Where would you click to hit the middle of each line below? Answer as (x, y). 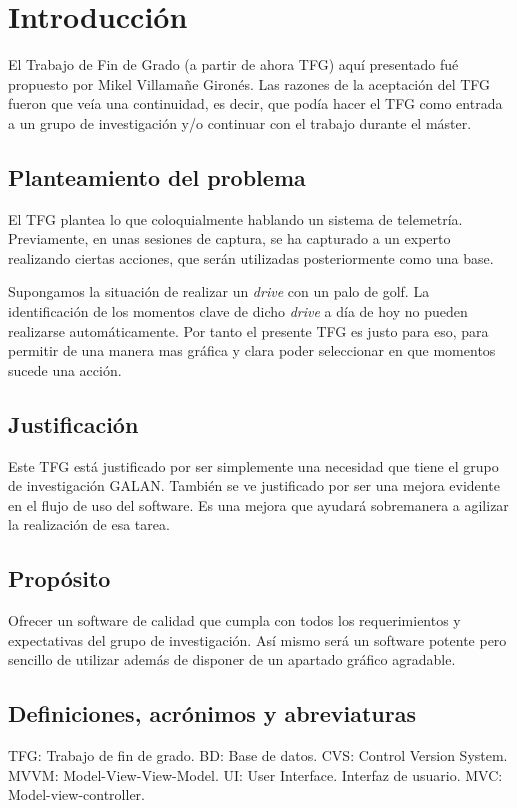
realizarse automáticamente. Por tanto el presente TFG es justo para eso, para (248, 330)
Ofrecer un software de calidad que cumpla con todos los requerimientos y (234, 620)
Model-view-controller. (76, 794)
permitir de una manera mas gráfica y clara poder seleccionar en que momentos (252, 350)
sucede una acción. (65, 369)
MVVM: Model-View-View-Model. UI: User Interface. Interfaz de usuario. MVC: (255, 774)
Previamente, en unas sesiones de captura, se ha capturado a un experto (229, 238)
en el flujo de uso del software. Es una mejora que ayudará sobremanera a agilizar (258, 504)
